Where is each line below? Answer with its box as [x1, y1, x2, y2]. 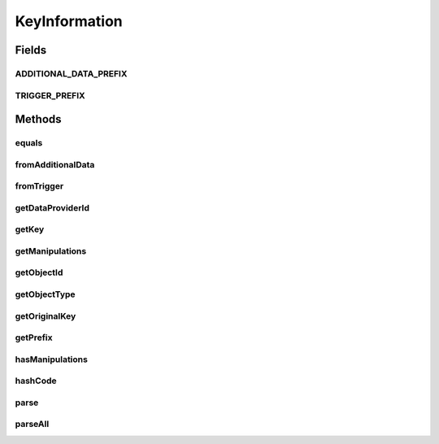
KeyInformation [15, 12, 123, 30]
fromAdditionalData [15, 159, 95, 170]
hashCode [15, 375, 57, 386]
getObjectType [15, 289, 76, 300]
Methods [15, 112, 62, 126]
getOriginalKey [15, 310, 76, 321]
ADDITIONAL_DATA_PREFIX [15, 67, 128, 79]
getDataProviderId [15, 202, 89, 213]
